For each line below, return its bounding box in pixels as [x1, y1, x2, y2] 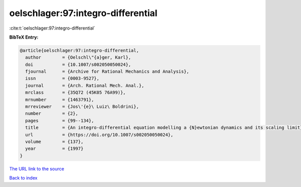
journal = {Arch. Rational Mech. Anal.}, [25, 83, 144, 88]
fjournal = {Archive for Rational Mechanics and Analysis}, [25, 69, 190, 75]
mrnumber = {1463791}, [25, 97, 94, 102]
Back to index [9, 175, 38, 181]
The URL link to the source [9, 165, 65, 171]
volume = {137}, [25, 139, 84, 144]
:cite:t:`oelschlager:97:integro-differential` [9, 25, 95, 31]
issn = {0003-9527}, [25, 76, 100, 81]
